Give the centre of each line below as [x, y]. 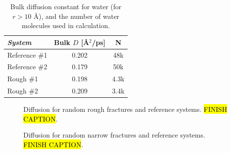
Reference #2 [27, 67]
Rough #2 [23, 91]
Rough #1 [23, 79]
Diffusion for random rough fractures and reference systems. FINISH [125, 109]
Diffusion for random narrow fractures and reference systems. [114, 135]
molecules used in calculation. [66, 25]
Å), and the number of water [76, 16]
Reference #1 [27, 54]
